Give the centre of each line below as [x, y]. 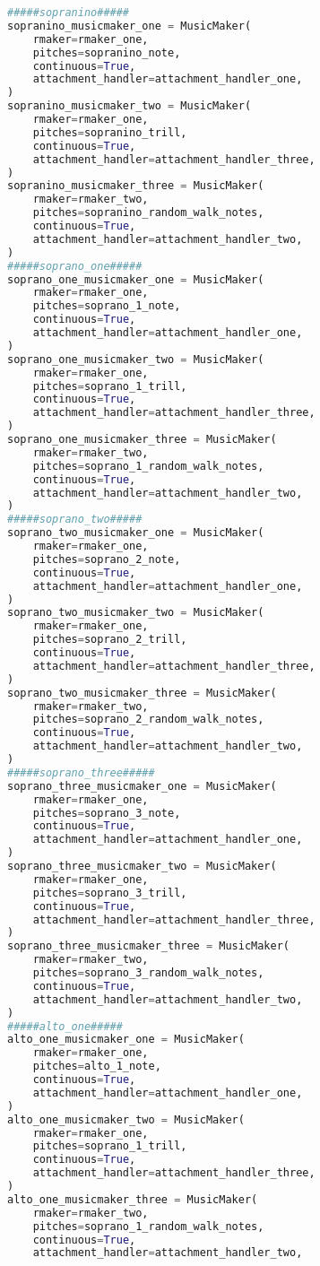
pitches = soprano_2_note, [107, 559]
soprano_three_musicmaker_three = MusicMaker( [148, 946]
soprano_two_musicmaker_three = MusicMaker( [142, 693]
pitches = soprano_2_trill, [110, 640]
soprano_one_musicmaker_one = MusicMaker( [136, 279]
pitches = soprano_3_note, [107, 813]
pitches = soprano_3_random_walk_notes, [148, 973]
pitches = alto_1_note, [97, 1067]
